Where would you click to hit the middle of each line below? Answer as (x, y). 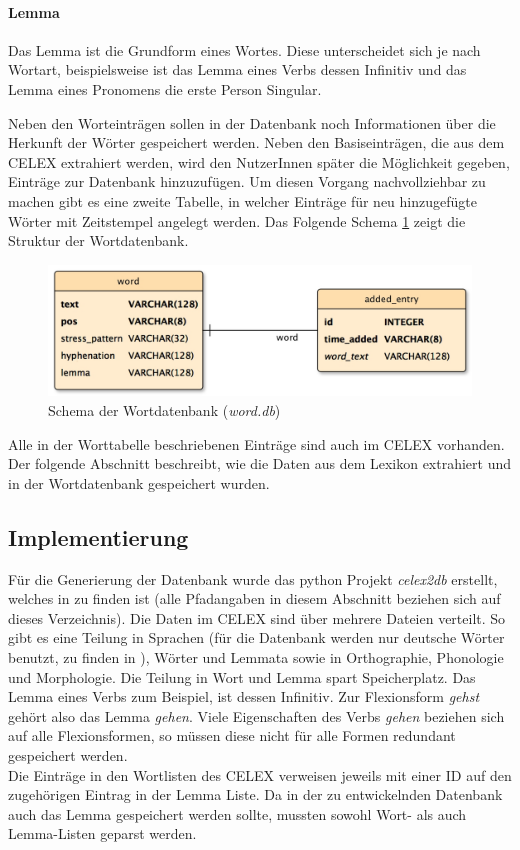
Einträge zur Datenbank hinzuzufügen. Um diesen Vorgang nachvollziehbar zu (247, 181)
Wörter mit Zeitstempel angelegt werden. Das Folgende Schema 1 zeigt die (237, 220)
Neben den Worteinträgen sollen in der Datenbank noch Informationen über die (252, 122)
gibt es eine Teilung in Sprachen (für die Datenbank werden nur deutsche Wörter (256, 637)
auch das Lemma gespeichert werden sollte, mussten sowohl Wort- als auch (237, 813)
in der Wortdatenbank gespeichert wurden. (139, 482)
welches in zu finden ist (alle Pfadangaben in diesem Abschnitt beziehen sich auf (254, 598)
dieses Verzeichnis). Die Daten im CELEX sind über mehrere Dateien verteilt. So (257, 617)
